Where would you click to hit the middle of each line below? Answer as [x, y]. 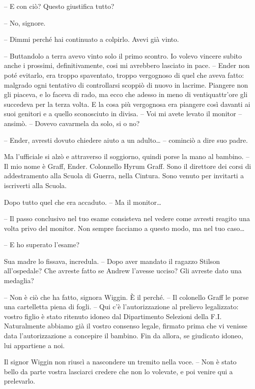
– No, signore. [25, 22]
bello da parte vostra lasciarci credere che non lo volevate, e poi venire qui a [118, 371]
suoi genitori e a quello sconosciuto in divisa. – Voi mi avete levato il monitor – [123, 113]
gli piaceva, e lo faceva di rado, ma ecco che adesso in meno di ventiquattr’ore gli [126, 94]
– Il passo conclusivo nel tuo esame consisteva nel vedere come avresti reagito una [127, 218]
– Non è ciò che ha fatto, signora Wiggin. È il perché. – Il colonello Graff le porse [126, 297]
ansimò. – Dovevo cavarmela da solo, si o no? [72, 123]
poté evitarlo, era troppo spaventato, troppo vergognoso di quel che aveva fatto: [124, 75]
